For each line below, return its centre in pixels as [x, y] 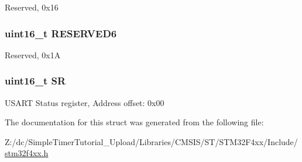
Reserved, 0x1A [33, 54]
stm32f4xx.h [27, 153]
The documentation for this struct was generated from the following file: [134, 122]
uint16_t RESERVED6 [61, 33]
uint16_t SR [35, 81]
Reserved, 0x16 [32, 7]
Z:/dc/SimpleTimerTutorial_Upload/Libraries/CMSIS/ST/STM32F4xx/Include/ [151, 141]
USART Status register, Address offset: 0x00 [85, 102]
